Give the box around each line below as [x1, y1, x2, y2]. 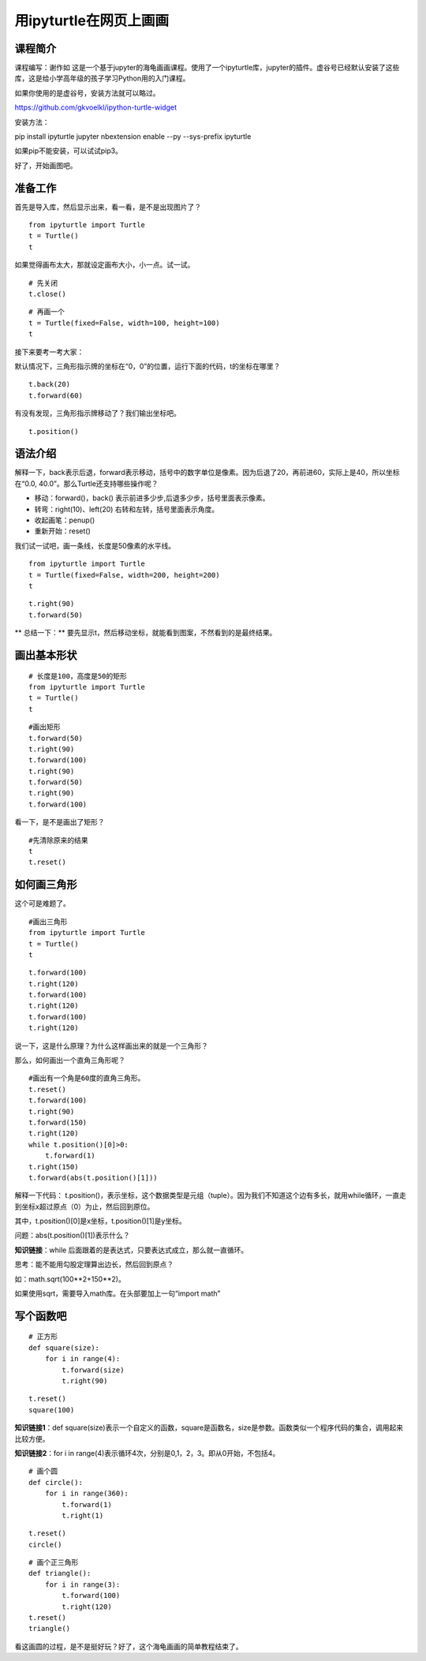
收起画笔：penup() [34, 515, 95, 525]
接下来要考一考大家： [14, 347, 84, 357]
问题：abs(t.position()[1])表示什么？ [14, 1231, 130, 1240]
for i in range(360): [44, 1489, 129, 1498]
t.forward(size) [62, 1365, 125, 1375]
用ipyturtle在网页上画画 [14, 12, 170, 29]
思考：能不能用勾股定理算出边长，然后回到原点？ [14, 1259, 174, 1270]
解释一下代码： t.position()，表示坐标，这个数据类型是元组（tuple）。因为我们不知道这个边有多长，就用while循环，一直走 [14, 1191, 406, 1200]
